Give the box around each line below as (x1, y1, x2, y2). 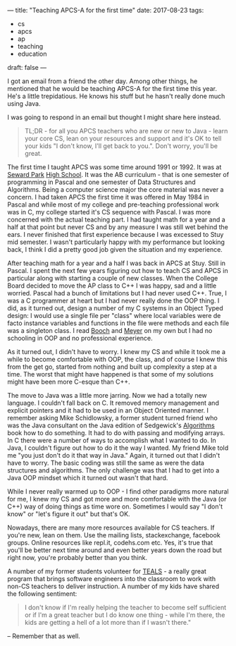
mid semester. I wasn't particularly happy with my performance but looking (7, 238, 225, 246)
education (17, 49, 47, 58)
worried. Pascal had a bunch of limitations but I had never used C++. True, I (7, 289, 227, 297)
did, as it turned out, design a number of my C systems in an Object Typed (7, 304, 223, 312)
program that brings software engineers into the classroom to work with (7, 575, 216, 583)
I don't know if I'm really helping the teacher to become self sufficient (24, 603, 227, 611)
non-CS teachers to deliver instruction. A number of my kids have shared (7, 582, 220, 590)
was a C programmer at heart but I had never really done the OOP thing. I (7, 296, 220, 305)
